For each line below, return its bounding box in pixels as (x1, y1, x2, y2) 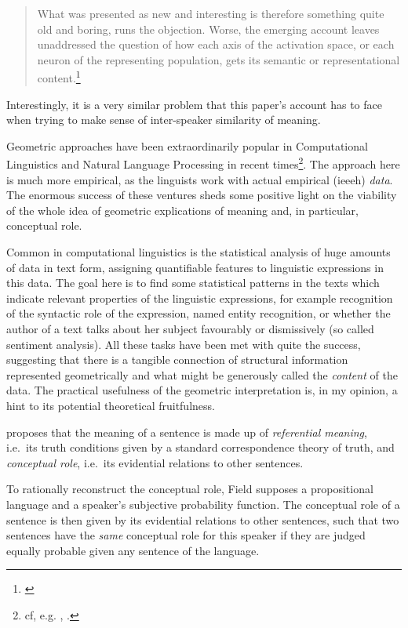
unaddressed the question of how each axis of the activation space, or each (37, 36, 395, 53)
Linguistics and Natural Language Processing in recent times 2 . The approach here (6, 154, 400, 172)
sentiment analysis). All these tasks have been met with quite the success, (6, 336, 361, 352)
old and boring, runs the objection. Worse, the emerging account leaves (37, 20, 380, 37)
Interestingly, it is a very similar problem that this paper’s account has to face (6, 96, 382, 112)
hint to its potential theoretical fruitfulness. (6, 397, 215, 413)
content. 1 (37, 67, 81, 86)
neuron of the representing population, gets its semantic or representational (37, 51, 400, 67)
